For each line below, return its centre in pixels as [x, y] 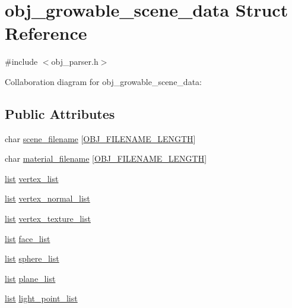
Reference [46, 33]
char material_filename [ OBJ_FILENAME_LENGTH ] [106, 158]
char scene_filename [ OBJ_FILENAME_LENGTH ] [100, 138]
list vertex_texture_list [48, 219]
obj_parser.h [75, 62]
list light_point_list [41, 298]
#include [21, 62]
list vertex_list [32, 178]
